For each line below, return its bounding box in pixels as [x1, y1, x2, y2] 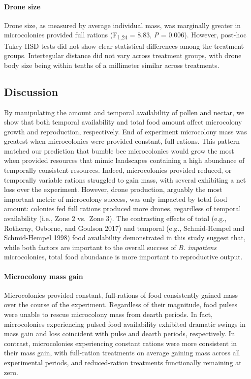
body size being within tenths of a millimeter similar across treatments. [4, 60, 220, 70]
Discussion [4, 84, 59, 99]
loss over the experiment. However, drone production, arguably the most [4, 184, 222, 194]
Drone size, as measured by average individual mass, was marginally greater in [4, 20, 241, 30]
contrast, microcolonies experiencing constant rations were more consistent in [4, 338, 237, 348]
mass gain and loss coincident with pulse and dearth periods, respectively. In [4, 328, 235, 339]
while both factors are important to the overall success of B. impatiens [4, 242, 217, 252]
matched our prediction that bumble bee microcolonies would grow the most [4, 145, 234, 156]
